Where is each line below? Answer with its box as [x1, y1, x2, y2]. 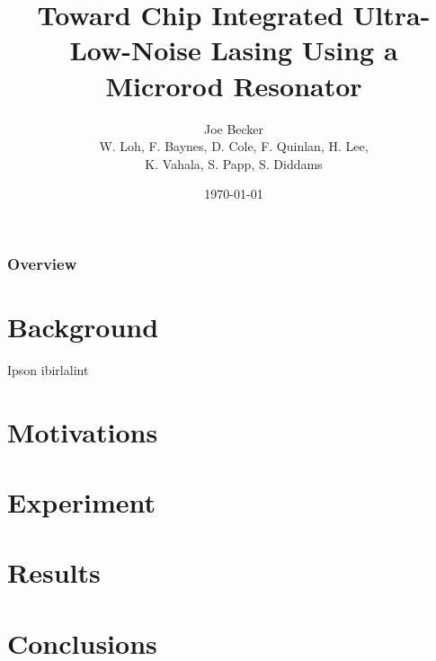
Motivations [7, 413, 158, 450]
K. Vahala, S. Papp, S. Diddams [145, 154, 323, 173]
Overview [7, 252, 77, 274]
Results [7, 554, 101, 591]
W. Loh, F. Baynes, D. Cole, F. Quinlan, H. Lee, [99, 137, 369, 156]
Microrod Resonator [105, 67, 362, 103]
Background [7, 308, 159, 344]
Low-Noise [69, 31, 201, 68]
